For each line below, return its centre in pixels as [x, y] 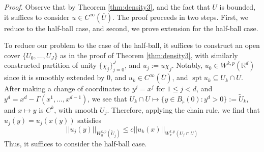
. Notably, [187, 65]
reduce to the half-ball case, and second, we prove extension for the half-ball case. [131, 28]
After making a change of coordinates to [67, 88]
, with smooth [76, 109]
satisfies [90, 120]
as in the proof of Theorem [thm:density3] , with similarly [149, 55]
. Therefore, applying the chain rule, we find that [183, 109]
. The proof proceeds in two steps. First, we [180, 17]
